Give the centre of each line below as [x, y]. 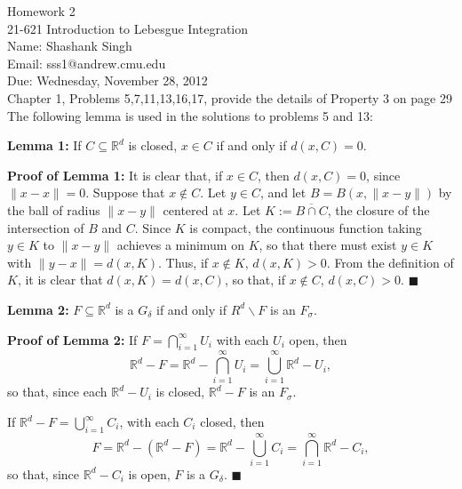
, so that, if [255, 280]
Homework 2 [41, 11]
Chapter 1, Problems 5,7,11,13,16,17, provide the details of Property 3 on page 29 [230, 97]
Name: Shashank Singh [70, 46]
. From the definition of [390, 262]
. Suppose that [125, 192]
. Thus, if [183, 262]
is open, [149, 473]
